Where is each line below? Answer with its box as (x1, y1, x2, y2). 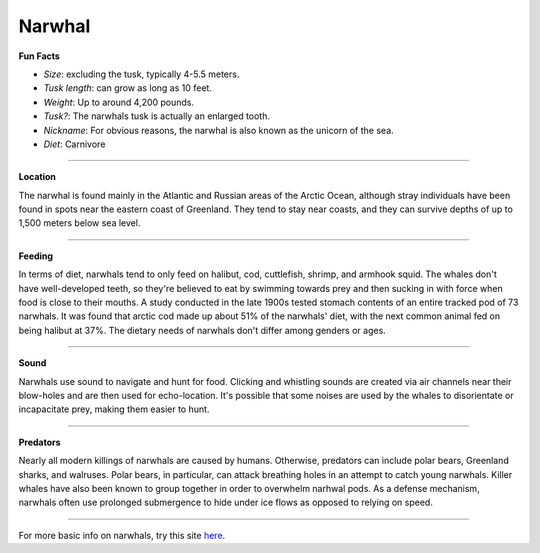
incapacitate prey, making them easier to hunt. (18, 403, 210, 415)
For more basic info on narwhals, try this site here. (18, 529, 226, 541)
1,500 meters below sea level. (18, 217, 141, 229)
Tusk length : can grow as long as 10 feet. (43, 82, 212, 94)
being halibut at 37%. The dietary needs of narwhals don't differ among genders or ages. (18, 324, 387, 336)
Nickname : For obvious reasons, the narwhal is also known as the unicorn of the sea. (43, 124, 394, 136)
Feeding (18, 250, 54, 262)
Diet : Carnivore (43, 138, 106, 150)
